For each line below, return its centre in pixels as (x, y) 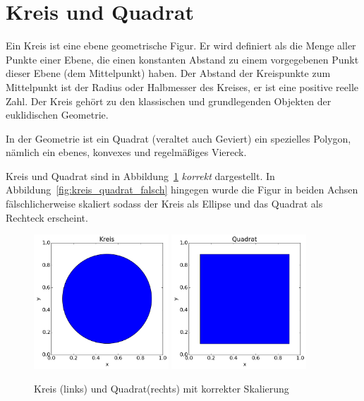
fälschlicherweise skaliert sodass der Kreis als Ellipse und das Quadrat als (164, 204)
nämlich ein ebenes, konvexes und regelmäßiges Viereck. (126, 152)
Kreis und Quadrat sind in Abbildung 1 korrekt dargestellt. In (140, 175)
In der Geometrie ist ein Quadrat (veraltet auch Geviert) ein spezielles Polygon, (178, 138)
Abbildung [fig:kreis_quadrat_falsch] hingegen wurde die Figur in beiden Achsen (182, 190)
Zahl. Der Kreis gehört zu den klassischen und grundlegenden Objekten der (169, 101)
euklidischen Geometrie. (57, 115)
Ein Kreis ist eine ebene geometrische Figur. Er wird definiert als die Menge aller (181, 46)
